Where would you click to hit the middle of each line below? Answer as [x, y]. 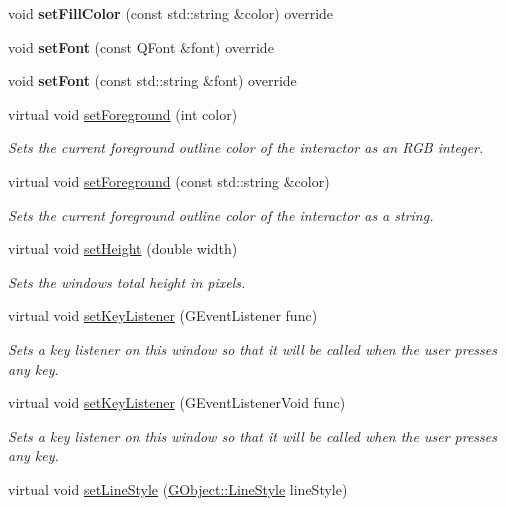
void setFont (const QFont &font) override [141, 46]
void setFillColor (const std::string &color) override [171, 13]
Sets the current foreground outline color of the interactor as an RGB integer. [246, 147]
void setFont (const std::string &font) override [152, 80]
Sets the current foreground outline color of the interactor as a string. [221, 214]
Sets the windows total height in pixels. [127, 281]
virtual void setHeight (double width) [123, 248]
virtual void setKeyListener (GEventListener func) [163, 315]
